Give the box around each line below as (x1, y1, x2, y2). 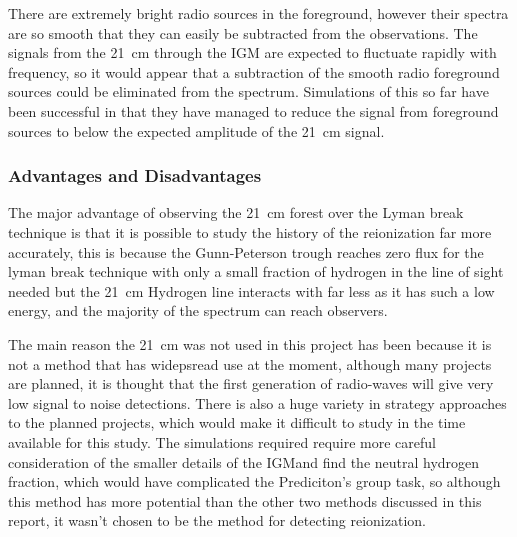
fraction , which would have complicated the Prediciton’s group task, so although (8, 471, 501, 492)
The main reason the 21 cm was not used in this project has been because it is (8, 333, 492, 354)
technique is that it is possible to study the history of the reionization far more (8, 221, 492, 242)
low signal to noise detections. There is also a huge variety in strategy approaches (8, 392, 507, 413)
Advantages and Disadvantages (8, 163, 262, 188)
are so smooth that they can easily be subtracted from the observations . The (8, 22, 478, 43)
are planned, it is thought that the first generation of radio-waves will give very (8, 373, 494, 394)
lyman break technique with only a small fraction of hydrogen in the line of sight (8, 261, 504, 282)
